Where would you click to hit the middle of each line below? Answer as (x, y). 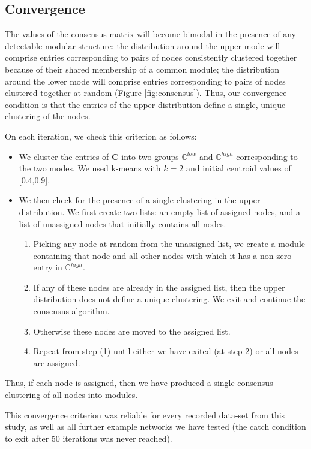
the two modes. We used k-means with (90, 168)
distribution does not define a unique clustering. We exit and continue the (169, 299)
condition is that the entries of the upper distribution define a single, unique (145, 104)
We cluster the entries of (64, 156)
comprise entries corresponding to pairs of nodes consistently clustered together (151, 57)
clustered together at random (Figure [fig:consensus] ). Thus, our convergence (146, 93)
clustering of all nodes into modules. (71, 395)
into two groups (150, 156)
